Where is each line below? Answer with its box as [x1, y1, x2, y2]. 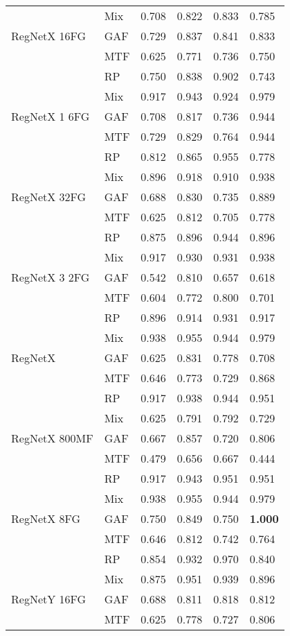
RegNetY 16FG [11, 591, 87, 607]
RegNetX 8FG [11, 510, 81, 526]
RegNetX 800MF [11, 430, 93, 446]
